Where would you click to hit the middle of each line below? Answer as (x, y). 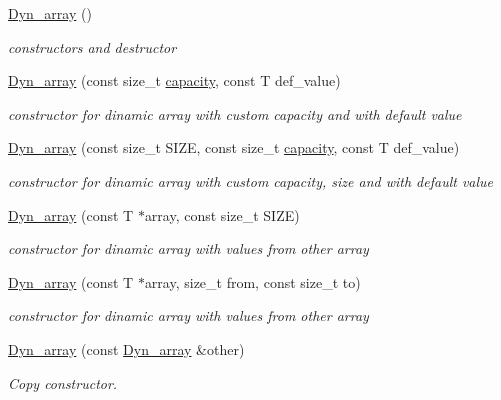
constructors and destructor (92, 46)
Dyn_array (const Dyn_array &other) (126, 348)
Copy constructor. (63, 382)
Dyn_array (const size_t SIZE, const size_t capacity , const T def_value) (234, 147)
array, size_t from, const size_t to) (252, 281)
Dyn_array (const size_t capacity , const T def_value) (174, 80)
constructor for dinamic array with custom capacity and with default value (235, 113)
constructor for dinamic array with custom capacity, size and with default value (251, 180)
